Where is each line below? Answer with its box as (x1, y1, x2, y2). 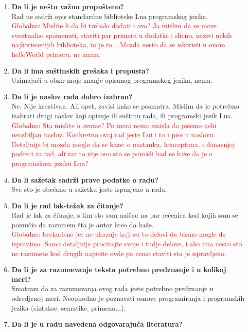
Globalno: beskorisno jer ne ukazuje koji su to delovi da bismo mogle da (11, 229, 226, 239)
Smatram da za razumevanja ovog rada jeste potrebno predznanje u (11, 283, 213, 294)
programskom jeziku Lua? (11, 158, 89, 168)
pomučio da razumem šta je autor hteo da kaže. (11, 219, 154, 229)
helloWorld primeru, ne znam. (11, 49, 101, 59)
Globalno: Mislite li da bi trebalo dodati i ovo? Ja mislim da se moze (11, 20, 217, 31)
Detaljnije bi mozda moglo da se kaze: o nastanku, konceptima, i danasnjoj (11, 139, 235, 149)
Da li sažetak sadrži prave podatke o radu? (11, 174, 159, 184)
